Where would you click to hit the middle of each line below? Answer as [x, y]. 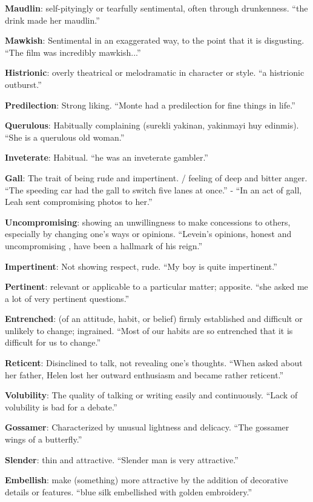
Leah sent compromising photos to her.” [79, 202]
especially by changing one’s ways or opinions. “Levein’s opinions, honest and [148, 234]
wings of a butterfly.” [44, 439]
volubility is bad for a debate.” [61, 407]
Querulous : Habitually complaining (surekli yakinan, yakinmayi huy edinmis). [152, 125]
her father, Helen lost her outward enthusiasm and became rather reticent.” [144, 374]
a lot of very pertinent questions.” [67, 298]
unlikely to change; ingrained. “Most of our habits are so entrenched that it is [149, 330]
